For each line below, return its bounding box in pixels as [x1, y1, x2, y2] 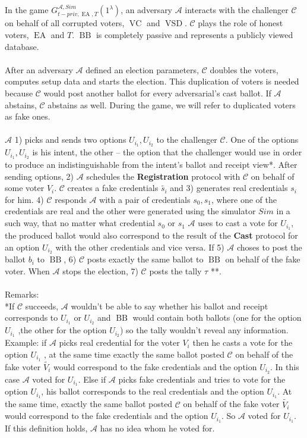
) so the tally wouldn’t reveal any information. [119, 324, 289, 336]
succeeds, [25, 299, 59, 312]
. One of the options [225, 133, 299, 146]
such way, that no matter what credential [5, 217, 155, 229]
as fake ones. [5, 110, 50, 123]
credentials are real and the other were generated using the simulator [5, 205, 256, 217]
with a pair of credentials [99, 193, 191, 205]
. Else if [78, 373, 106, 385]
